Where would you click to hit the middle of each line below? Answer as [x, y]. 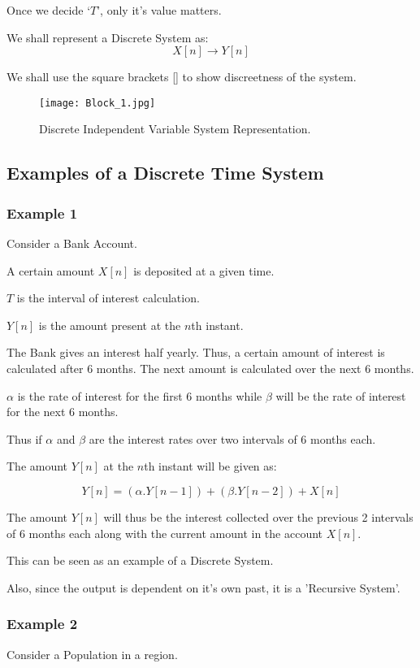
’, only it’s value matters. [159, 10]
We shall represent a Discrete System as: [108, 37]
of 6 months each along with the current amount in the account [165, 533]
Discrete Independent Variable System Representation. [175, 129]
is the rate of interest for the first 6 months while [140, 395]
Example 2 [42, 624]
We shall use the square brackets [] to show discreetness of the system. [182, 77]
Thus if [24, 438]
